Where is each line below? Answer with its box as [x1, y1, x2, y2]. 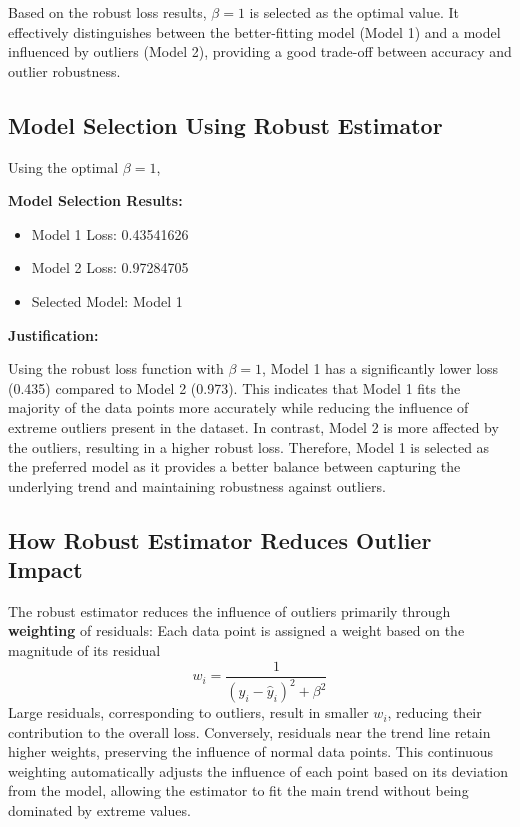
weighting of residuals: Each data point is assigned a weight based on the [8, 620, 465, 641]
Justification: [8, 324, 99, 345]
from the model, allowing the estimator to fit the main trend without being [8, 780, 469, 801]
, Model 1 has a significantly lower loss [262, 358, 499, 379]
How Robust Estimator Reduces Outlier [8, 524, 432, 555]
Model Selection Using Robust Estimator [8, 109, 443, 140]
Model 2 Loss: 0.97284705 [31, 257, 189, 278]
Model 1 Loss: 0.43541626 [31, 223, 189, 244]
